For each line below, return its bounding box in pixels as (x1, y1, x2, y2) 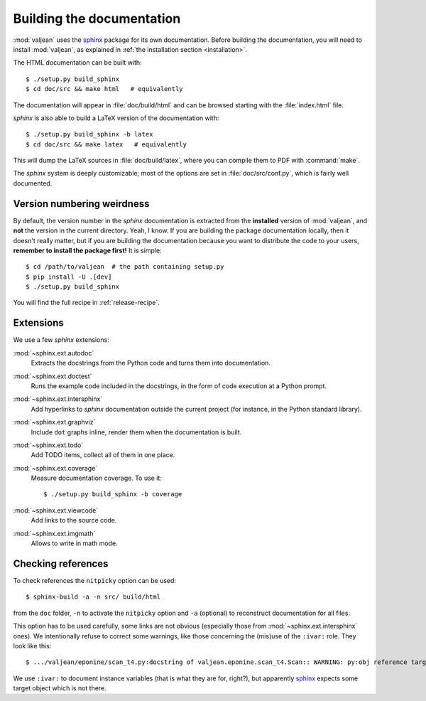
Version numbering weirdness (13, 198, 150, 210)
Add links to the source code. (31, 516, 117, 525)
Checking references (13, 557, 109, 569)
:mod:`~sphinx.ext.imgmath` (13, 529, 96, 537)
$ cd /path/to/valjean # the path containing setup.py (26, 263, 224, 271)
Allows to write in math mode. (31, 539, 118, 547)
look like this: (13, 641, 52, 650)
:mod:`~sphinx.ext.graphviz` (13, 418, 96, 427)
